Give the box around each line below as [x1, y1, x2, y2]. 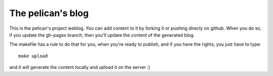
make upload [18, 53, 48, 59]
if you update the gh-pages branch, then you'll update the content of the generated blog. [9, 32, 195, 38]
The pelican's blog [9, 8, 89, 19]
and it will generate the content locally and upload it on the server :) [9, 64, 150, 70]
